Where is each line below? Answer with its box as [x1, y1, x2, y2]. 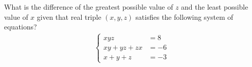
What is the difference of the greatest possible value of [4, 2, 173, 12]
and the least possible [181, 2, 248, 12]
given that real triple [37, 11, 101, 22]
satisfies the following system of [135, 11, 233, 22]
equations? [4, 21, 37, 32]
